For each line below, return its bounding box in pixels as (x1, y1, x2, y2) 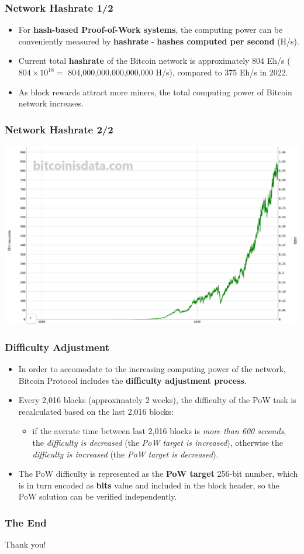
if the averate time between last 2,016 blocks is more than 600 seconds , (32, 425, 286, 437)
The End (5, 515, 47, 529)
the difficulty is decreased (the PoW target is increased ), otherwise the (32, 436, 284, 448)
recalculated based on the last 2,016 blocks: (18, 405, 174, 417)
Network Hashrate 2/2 (5, 122, 113, 136)
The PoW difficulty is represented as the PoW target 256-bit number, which (18, 467, 298, 480)
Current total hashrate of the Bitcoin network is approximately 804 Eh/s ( (18, 54, 291, 67)
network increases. (18, 97, 84, 109)
